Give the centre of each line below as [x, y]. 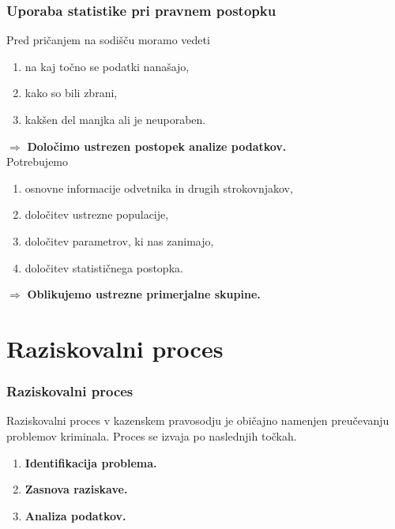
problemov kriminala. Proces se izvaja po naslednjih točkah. [152, 435]
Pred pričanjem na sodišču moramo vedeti [108, 40]
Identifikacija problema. [91, 462]
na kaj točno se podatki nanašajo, [107, 66]
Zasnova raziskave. [76, 489]
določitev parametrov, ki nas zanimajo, [119, 240]
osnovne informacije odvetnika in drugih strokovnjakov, [159, 188]
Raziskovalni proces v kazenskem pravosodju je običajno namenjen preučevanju [198, 420]
